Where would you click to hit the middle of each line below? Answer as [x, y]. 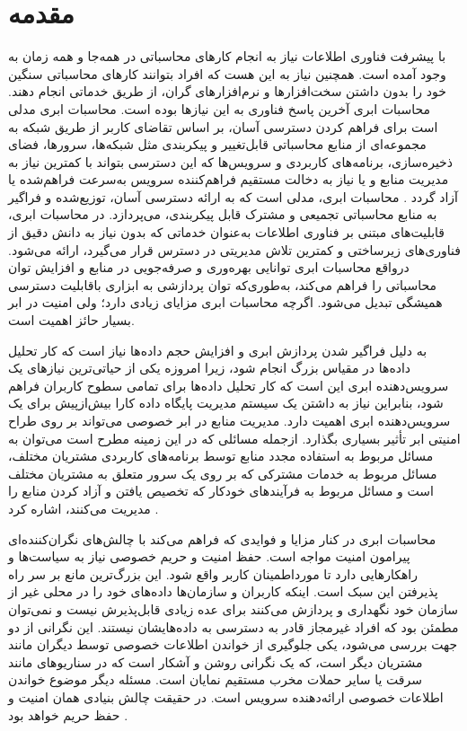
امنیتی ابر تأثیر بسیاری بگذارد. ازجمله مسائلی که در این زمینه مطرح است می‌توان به [234, 438]
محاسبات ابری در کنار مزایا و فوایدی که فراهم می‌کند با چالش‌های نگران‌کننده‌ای [222, 538]
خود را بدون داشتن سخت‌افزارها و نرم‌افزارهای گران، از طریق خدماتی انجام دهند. [227, 91]
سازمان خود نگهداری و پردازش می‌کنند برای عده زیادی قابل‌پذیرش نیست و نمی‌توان [233, 608]
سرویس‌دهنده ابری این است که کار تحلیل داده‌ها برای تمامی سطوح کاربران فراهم [229, 385]
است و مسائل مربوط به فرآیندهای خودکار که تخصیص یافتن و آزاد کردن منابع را [221, 491]
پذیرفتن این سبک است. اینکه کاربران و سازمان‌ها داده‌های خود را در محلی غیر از [223, 591]
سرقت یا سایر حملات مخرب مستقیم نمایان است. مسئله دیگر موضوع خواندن [215, 679]
